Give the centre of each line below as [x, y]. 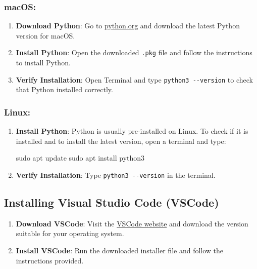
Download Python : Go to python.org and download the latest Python [128, 26]
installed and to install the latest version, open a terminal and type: [121, 141]
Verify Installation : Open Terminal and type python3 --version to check [134, 79]
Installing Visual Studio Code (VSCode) [112, 202]
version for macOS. [45, 35]
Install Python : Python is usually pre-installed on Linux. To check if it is [132, 131]
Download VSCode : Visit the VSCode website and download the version [132, 223]
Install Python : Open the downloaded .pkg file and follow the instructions [134, 52]
